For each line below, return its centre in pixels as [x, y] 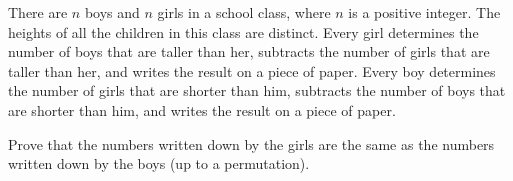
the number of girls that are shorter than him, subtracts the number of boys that [257, 90]
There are [38, 12]
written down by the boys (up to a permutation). [159, 163]
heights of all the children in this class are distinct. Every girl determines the [243, 31]
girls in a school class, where [244, 12]
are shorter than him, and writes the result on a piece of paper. [202, 109]
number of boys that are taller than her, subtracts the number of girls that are [249, 51]
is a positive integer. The [424, 12]
